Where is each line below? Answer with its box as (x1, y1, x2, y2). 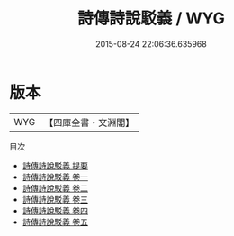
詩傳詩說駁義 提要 (22, 159, 88, 171)
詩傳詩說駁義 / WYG (77, 8, 225, 29)
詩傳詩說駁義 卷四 (22, 204, 88, 216)
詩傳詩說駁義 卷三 (22, 194, 88, 204)
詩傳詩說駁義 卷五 (22, 216, 88, 227)
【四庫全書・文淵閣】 (44, 116, 135, 129)
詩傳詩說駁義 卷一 (22, 171, 88, 182)
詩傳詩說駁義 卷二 (22, 182, 88, 194)
